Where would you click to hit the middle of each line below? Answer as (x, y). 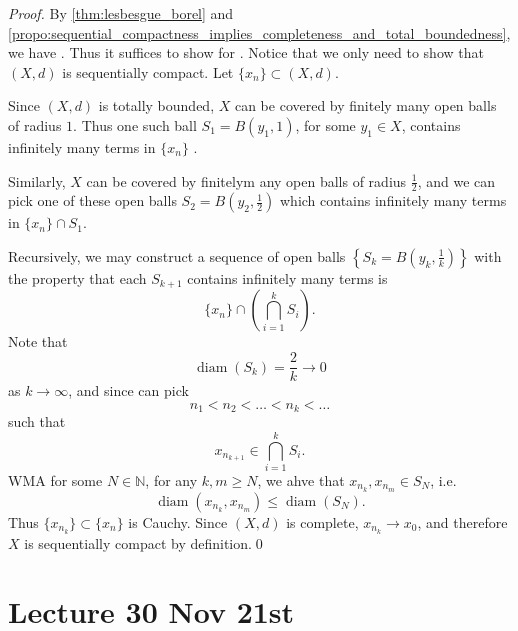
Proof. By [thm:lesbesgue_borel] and (121, 13)
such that (37, 421)
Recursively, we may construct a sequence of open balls (177, 255)
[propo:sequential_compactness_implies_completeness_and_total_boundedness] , (259, 32)
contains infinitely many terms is (287, 277)
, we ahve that (301, 479)
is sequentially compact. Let (148, 71)
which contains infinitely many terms (393, 200)
